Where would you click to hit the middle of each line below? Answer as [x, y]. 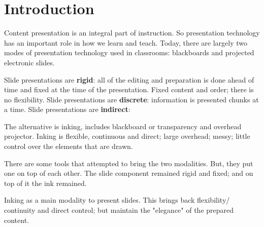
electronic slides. [29, 62]
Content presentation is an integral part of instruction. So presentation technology [132, 33]
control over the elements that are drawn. [69, 146]
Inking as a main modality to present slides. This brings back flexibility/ [117, 200]
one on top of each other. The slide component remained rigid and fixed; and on [129, 173]
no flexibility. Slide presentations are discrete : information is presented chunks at [131, 99]
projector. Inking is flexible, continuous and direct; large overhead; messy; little [127, 136]
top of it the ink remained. [45, 183]
